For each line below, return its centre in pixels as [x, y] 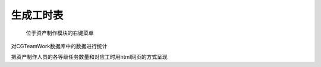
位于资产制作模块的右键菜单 [60, 33]
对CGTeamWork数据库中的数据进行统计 [59, 46]
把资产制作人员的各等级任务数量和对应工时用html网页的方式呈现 [89, 57]
